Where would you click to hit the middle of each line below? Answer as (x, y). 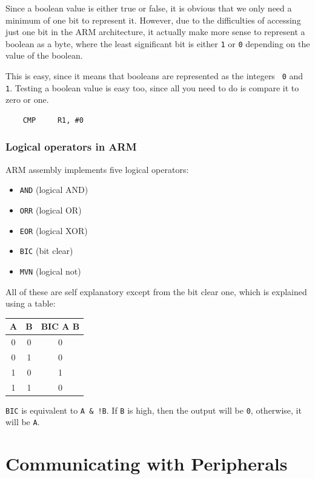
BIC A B (60, 326)
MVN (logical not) (50, 271)
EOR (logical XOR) (54, 230)
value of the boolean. (44, 55)
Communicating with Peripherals (147, 464)
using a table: (31, 303)
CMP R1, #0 (53, 120)
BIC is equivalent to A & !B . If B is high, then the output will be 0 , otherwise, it (154, 410)
